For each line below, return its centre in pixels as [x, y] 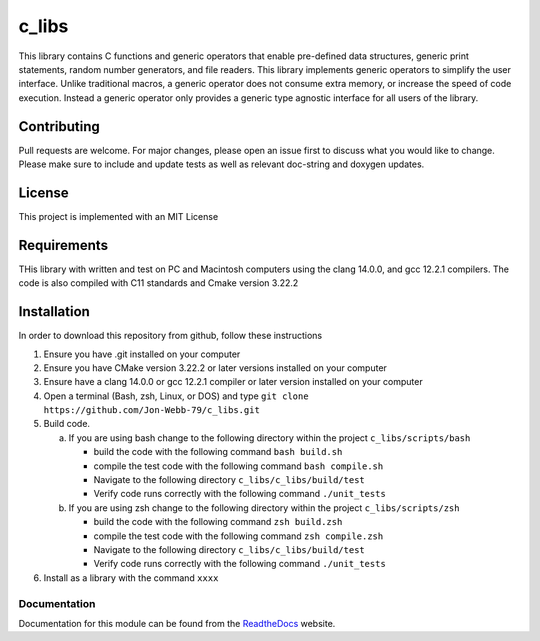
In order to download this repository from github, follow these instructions [170, 336]
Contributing [59, 126]
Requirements [63, 245]
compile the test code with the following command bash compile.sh [238, 466]
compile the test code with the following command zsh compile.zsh [238, 536]
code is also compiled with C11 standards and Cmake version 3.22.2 [158, 283]
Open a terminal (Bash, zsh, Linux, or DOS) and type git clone [176, 396]
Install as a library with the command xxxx [131, 577]
